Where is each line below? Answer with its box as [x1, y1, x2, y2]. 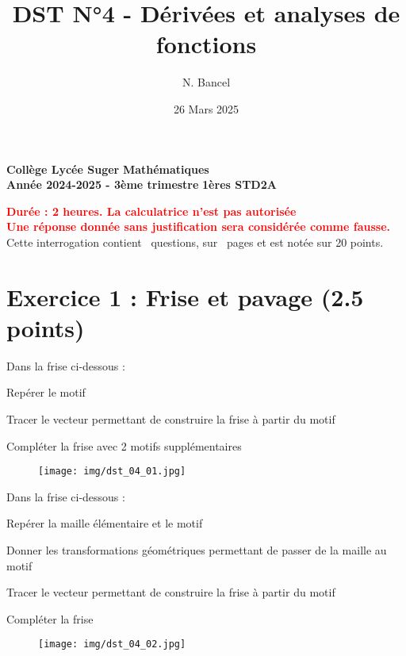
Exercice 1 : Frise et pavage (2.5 [6, 280, 364, 313]
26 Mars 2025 [173, 100, 239, 117]
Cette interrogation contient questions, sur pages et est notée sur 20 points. [6, 233, 384, 250]
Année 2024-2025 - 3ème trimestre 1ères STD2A [6, 176, 277, 193]
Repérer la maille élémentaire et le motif [6, 515, 203, 531]
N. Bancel [182, 74, 231, 90]
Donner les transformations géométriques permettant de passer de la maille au [6, 542, 387, 558]
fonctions [155, 28, 257, 60]
